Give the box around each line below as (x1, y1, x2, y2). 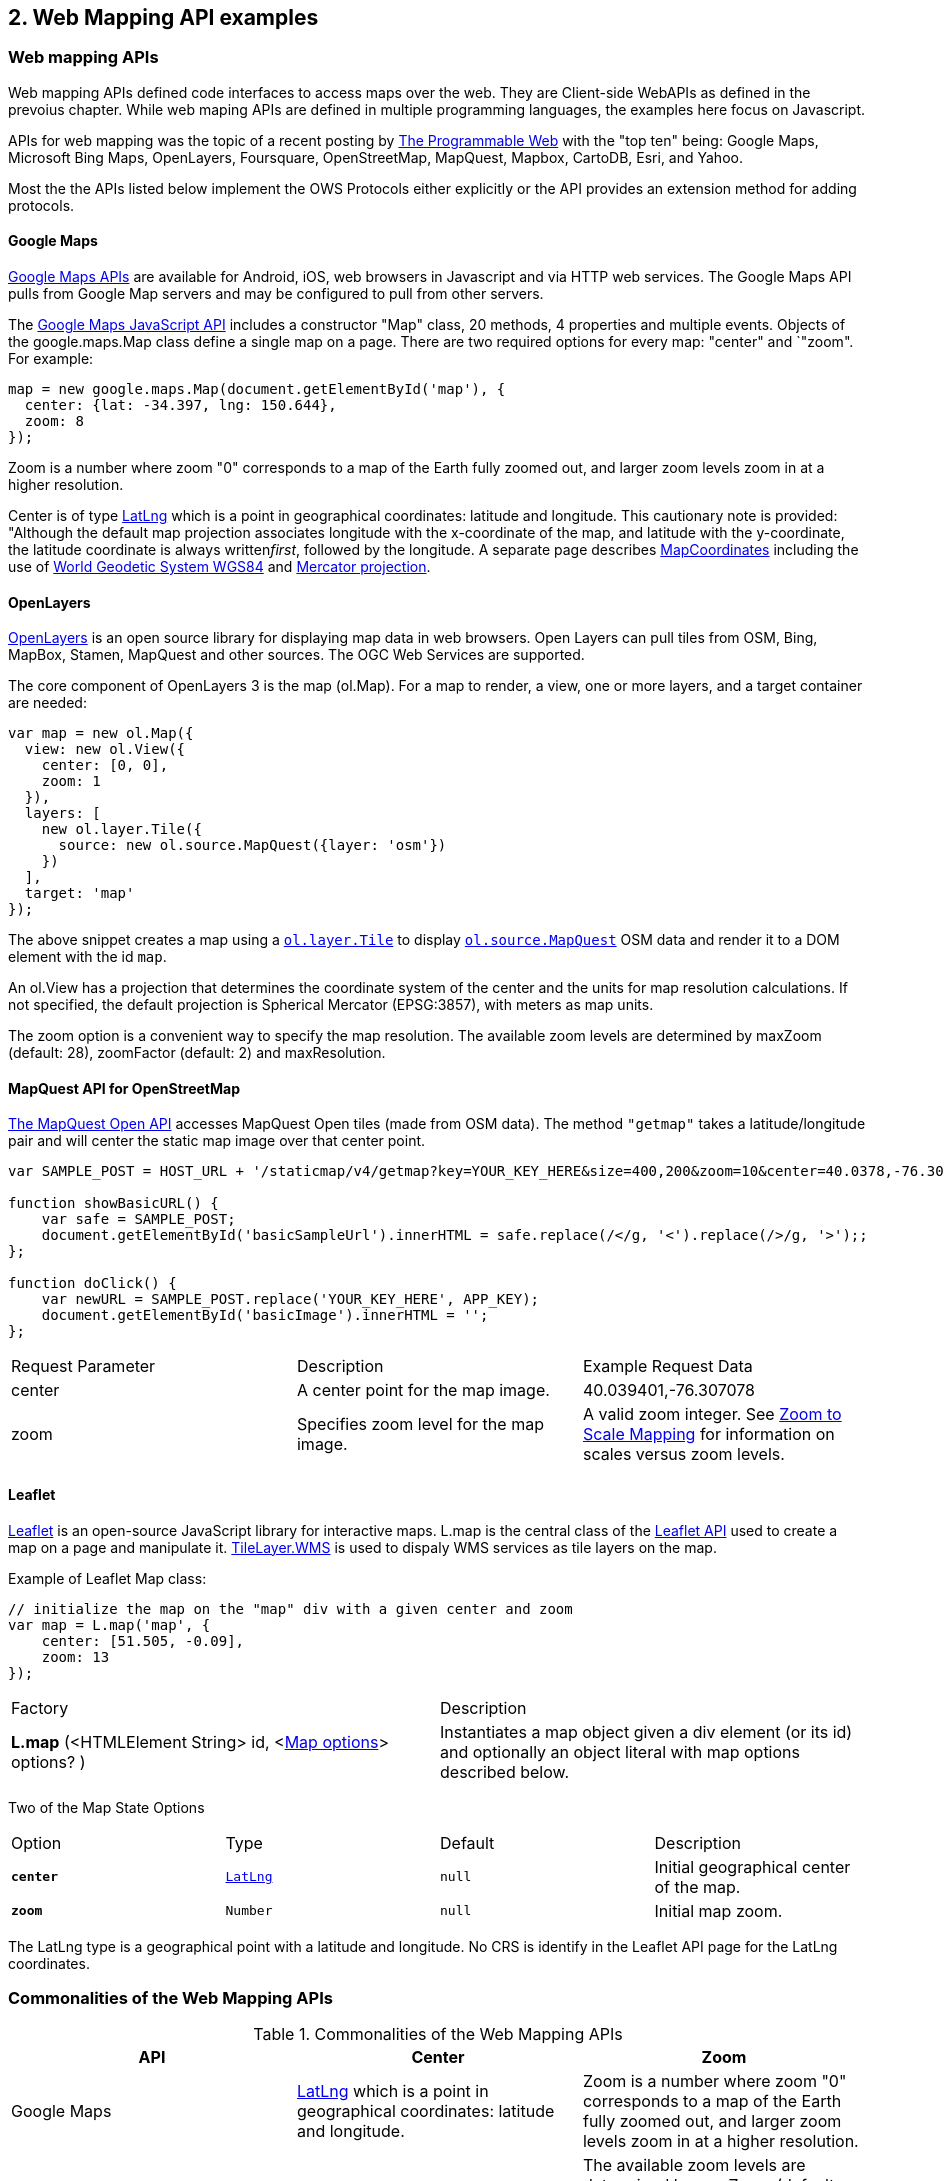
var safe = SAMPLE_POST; (41, 1211, 236, 1228)
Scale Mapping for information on (582, 1424, 835, 1445)
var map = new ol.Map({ (8, 725, 194, 742)
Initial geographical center (654, 1856, 851, 1877)
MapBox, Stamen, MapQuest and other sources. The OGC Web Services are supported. (8, 646, 585, 664)
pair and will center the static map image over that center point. (8, 1132, 426, 1150)
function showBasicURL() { (8, 1195, 219, 1212)
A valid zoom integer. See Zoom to (582, 1404, 842, 1425)
